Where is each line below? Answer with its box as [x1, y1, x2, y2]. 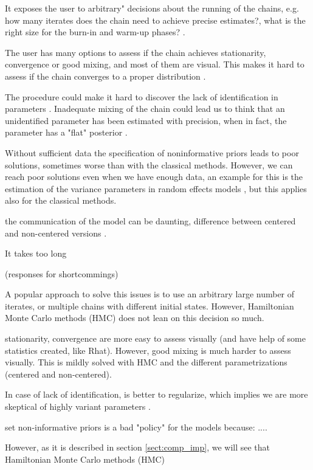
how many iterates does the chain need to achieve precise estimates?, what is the [5, 13, 306, 26]
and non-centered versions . [5, 226, 107, 239]
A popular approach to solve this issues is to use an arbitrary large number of [5, 288, 295, 300]
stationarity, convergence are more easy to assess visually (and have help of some [5, 332, 306, 345]
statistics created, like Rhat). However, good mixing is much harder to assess [5, 344, 291, 356]
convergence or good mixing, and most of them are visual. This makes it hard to [5, 58, 304, 71]
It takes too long [5, 247, 67, 260]
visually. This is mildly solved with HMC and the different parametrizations [5, 356, 287, 368]
